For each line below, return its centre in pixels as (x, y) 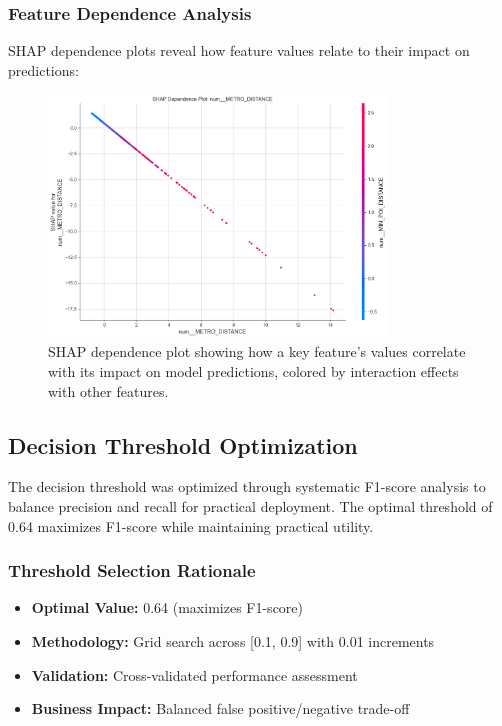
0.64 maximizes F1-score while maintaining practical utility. (191, 525)
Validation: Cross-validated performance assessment (194, 674)
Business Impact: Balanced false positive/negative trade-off (220, 708)
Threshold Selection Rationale (132, 570)
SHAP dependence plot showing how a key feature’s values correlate (257, 351)
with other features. (108, 390)
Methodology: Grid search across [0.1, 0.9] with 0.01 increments (233, 641)
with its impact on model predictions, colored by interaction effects (253, 371)
